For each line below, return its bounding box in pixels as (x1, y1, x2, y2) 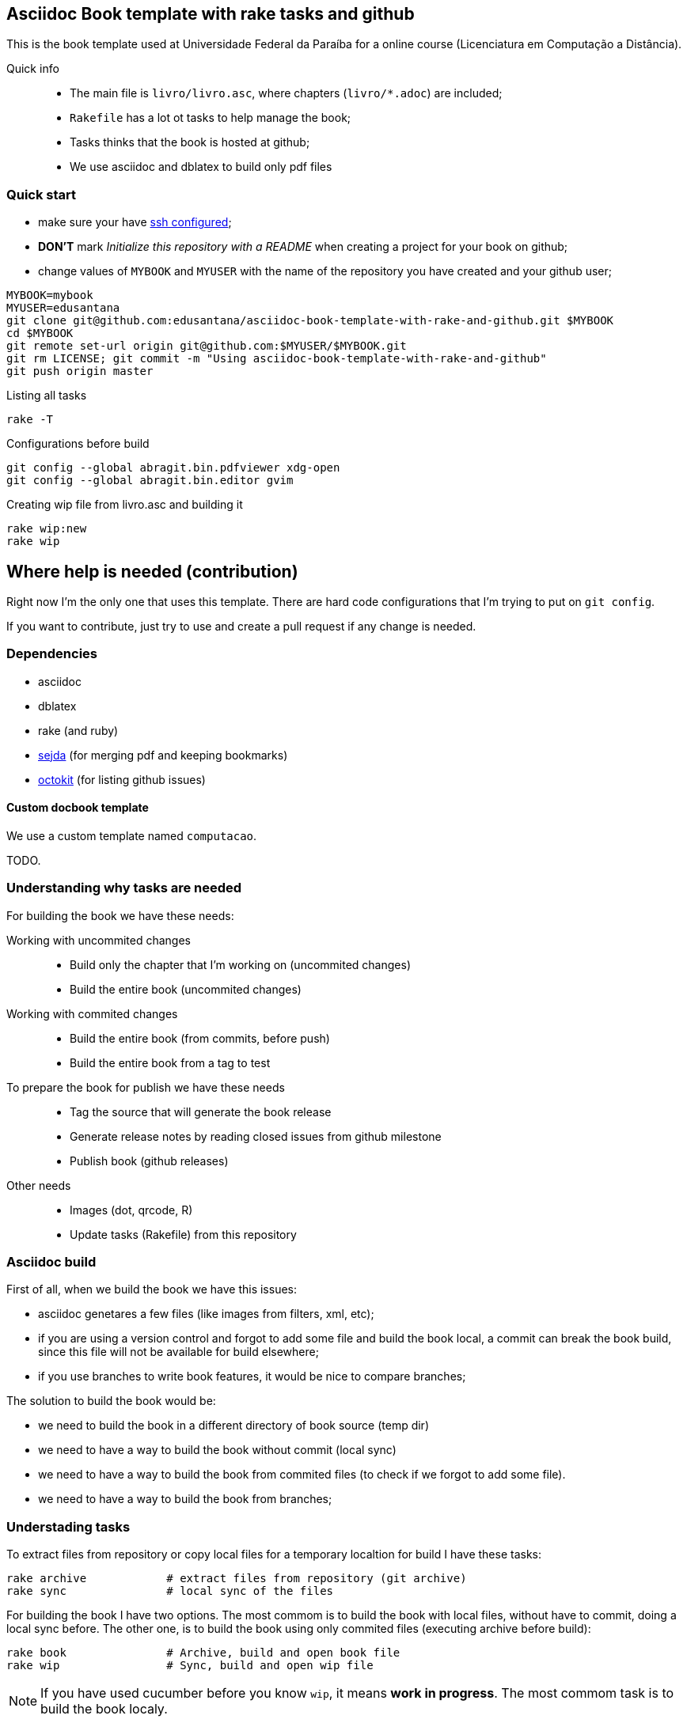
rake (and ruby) (38, 723, 119, 737)
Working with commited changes (6, 1006, 178, 1021)
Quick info (6, 62, 59, 76)
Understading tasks (6, 1518, 131, 1535)
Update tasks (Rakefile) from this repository (70, 1227, 297, 1241)
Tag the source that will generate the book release (70, 1104, 332, 1119)
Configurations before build (6, 437, 150, 451)
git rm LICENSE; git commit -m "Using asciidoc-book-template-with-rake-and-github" (6, 352, 547, 365)
